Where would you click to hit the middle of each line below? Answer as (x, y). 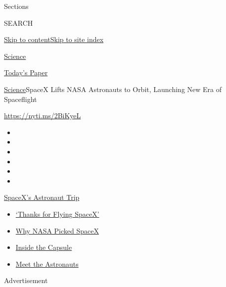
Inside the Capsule (44, 247)
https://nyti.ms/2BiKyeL (43, 116)
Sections (16, 6)
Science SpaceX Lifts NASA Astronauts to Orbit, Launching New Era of (113, 89)
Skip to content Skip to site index (54, 39)
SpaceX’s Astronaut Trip (42, 197)
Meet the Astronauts (47, 263)
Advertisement (26, 280)
